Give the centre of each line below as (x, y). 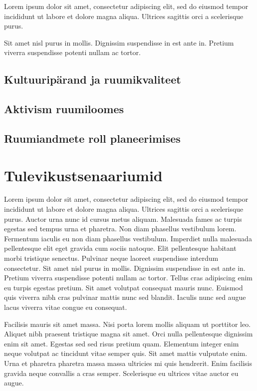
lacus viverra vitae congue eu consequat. (66, 307)
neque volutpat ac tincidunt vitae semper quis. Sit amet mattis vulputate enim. (126, 353)
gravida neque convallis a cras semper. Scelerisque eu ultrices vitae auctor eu (121, 373)
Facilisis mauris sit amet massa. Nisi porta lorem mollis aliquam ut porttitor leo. (128, 324)
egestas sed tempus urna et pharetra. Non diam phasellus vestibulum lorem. (120, 229)
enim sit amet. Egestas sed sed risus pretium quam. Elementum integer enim (122, 343)
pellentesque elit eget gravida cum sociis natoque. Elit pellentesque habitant (120, 248)
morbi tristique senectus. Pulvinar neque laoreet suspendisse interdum (111, 258)
